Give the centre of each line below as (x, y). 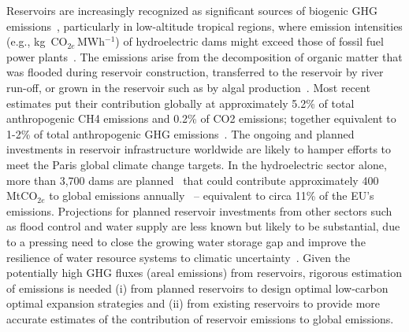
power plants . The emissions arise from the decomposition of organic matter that (204, 56)
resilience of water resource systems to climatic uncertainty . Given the (178, 257)
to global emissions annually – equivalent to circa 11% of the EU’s (212, 196)
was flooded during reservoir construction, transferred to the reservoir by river (195, 72)
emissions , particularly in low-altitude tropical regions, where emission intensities (204, 26)
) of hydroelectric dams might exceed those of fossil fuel (249, 41)
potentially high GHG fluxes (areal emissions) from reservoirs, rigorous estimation (204, 273)
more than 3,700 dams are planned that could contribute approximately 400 (193, 180)
